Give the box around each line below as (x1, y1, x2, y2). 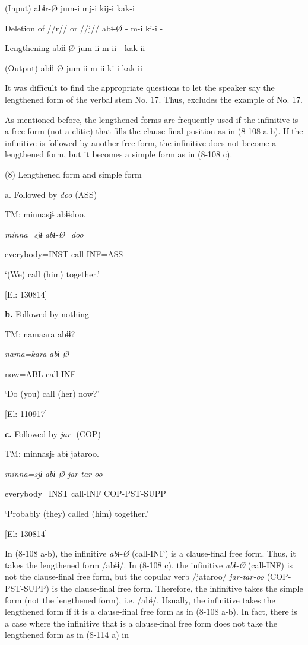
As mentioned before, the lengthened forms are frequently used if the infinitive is (5, 113, 299, 125)
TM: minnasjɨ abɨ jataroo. (5, 447, 99, 460)
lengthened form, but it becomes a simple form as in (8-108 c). (5, 148, 233, 160)
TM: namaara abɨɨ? (5, 327, 75, 340)
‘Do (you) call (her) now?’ (5, 387, 100, 400)
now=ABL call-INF (5, 367, 76, 380)
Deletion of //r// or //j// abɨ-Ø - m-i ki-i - (5, 21, 163, 34)
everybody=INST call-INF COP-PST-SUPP (5, 487, 166, 499)
